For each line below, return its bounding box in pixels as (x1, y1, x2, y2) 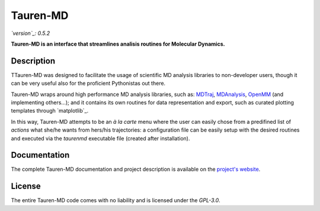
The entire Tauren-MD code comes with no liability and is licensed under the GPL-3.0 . (11, 197, 220, 204)
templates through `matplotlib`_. (11, 107, 89, 114)
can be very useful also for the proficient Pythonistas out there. (11, 80, 166, 87)
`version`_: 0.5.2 (11, 30, 50, 37)
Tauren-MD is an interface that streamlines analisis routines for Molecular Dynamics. (11, 40, 225, 47)
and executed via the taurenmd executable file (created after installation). (11, 135, 190, 142)
